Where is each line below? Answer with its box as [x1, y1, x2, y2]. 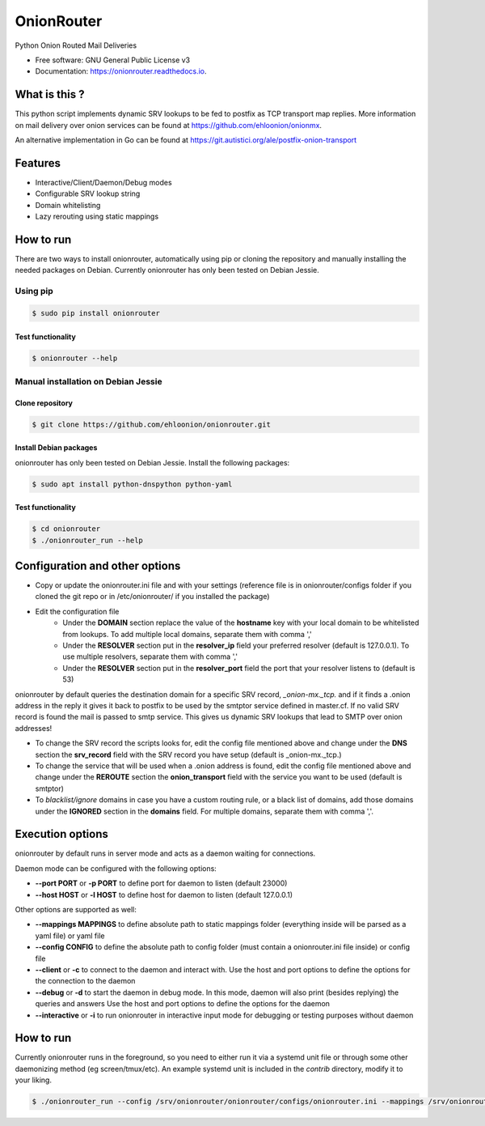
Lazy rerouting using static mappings [35, 211, 159, 222]
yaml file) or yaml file [35, 931, 105, 941]
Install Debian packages [15, 443, 98, 453]
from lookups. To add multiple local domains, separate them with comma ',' [62, 629, 313, 639]
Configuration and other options [15, 559, 181, 572]
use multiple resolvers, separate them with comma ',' [62, 652, 238, 661]
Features [15, 156, 61, 170]
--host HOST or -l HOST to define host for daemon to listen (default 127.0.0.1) [35, 890, 293, 899]
